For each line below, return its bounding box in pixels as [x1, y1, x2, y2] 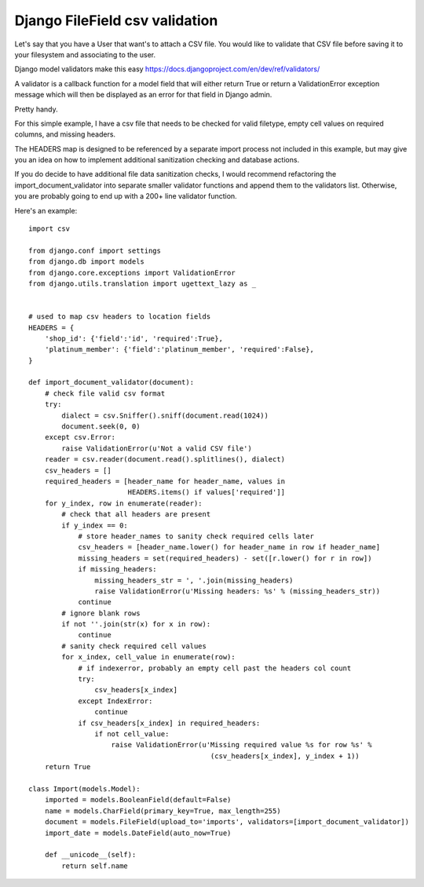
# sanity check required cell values [61, 641, 207, 651]
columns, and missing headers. [14, 130, 116, 139]
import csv [28, 224, 71, 233]
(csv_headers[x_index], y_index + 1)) [210, 751, 360, 761]
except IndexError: [78, 696, 153, 706]
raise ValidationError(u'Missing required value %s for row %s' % [111, 740, 372, 750]
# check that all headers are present [61, 510, 211, 519]
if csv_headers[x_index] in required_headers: [78, 718, 261, 728]
